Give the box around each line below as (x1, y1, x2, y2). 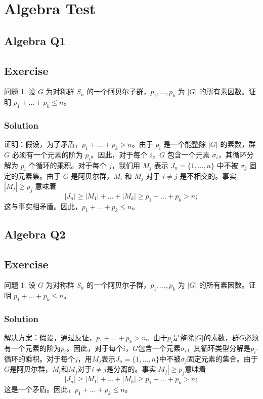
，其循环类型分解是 (187, 343, 251, 353)
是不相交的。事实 (180, 170, 237, 181)
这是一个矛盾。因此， (4, 383, 75, 394)
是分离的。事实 (106, 364, 156, 374)
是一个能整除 (163, 139, 206, 149)
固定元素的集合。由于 (187, 353, 258, 364)
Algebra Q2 (4, 226, 66, 242)
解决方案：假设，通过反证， (4, 332, 96, 343)
